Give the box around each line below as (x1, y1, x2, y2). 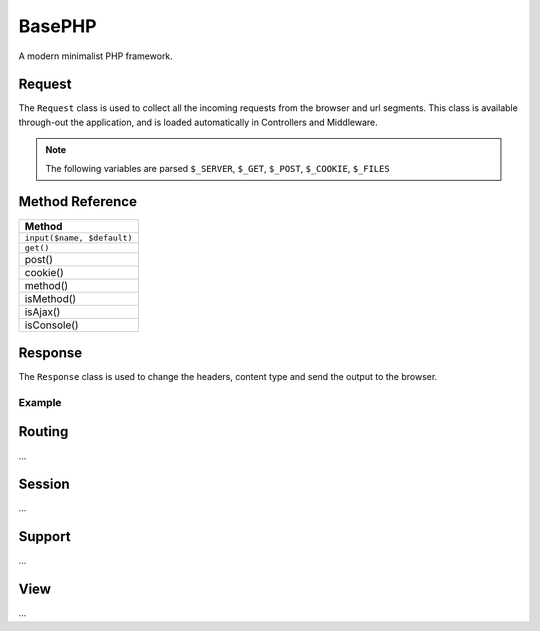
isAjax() (24, 305, 61, 319)
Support (18, 528, 71, 545)
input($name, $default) (24, 232, 133, 243)
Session (18, 476, 70, 493)
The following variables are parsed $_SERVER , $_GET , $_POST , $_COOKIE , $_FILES (45, 162, 390, 174)
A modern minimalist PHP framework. (18, 50, 174, 62)
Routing (18, 423, 69, 440)
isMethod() (24, 291, 77, 305)
